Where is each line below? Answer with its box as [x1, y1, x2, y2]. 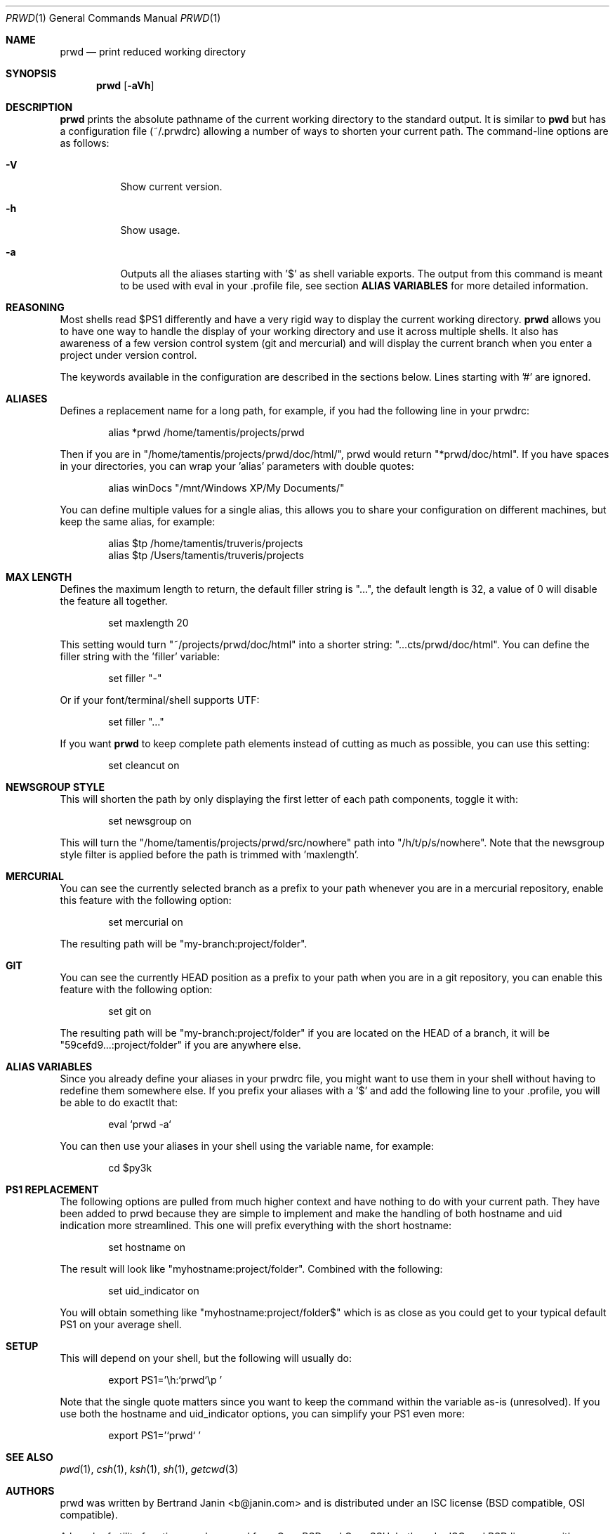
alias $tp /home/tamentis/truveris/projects [108, 537, 303, 549]
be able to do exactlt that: [60, 1096, 178, 1108]
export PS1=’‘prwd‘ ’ [108, 1429, 201, 1441]
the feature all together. [60, 595, 168, 607]
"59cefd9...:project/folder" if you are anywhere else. [60, 1039, 301, 1051]
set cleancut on [108, 759, 180, 771]
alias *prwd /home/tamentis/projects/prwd [108, 426, 305, 438]
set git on [108, 1005, 152, 1017]
